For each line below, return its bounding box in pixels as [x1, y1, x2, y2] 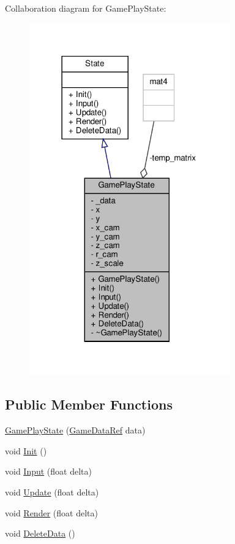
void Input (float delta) [5, 465, 92, 478]
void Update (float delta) [5, 486, 99, 499]
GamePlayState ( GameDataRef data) [5, 424, 146, 437]
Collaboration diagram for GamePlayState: [5, 2, 166, 14]
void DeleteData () [5, 527, 75, 540]
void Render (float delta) [5, 506, 98, 519]
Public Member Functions [5, 395, 173, 414]
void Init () [5, 444, 47, 457]
